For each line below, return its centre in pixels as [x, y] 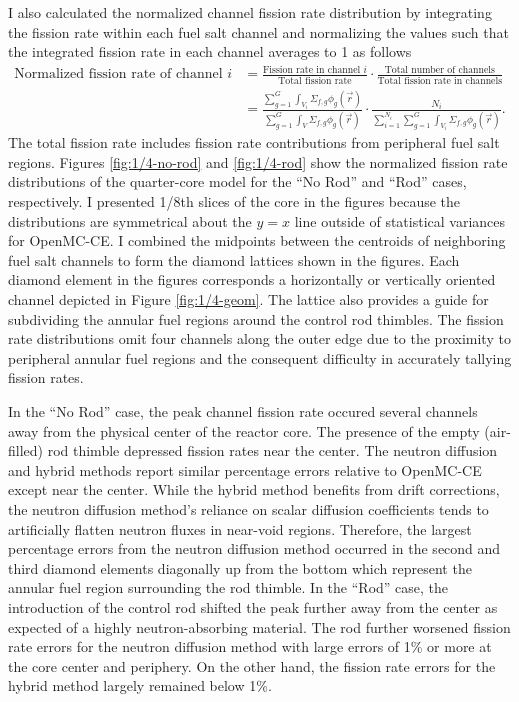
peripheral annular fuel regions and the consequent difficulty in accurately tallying [260, 357]
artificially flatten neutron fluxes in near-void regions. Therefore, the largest [240, 528]
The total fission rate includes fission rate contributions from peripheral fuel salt [254, 142]
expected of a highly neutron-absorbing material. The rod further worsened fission [259, 626]
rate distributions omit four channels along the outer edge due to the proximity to [259, 338]
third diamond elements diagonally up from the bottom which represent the [240, 567]
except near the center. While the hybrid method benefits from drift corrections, [254, 489]
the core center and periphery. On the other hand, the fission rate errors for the [252, 665]
